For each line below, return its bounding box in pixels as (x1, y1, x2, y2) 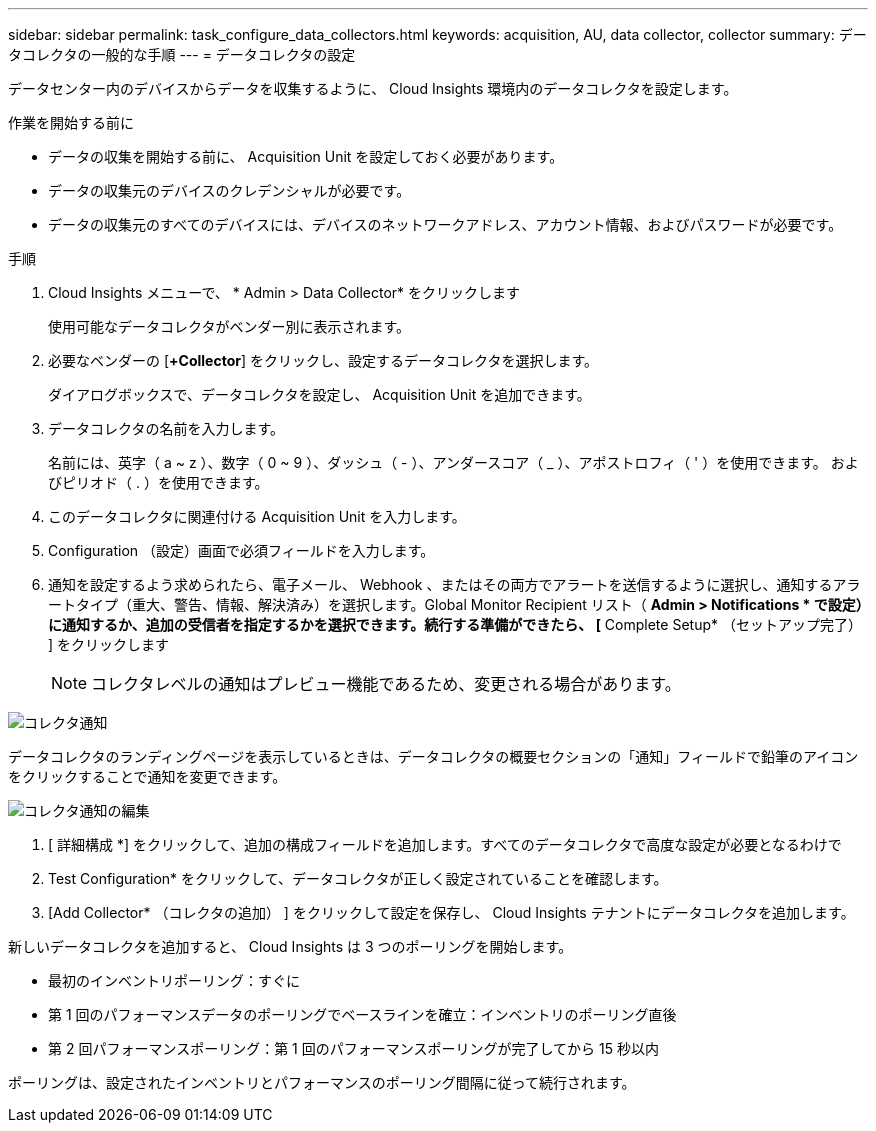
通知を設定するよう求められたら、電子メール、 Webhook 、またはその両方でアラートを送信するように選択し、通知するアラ (48, 576, 861, 593)
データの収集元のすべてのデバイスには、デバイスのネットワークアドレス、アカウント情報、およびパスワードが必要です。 (48, 216, 843, 233)
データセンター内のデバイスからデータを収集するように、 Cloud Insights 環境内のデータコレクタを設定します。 (8, 80, 738, 97)
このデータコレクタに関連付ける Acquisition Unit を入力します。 (48, 508, 466, 525)
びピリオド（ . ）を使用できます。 (48, 474, 269, 491)
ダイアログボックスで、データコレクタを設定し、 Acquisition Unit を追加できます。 (48, 386, 591, 403)
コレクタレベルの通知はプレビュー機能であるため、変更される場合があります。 (91, 674, 681, 694)
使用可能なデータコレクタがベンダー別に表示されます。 (48, 318, 411, 335)
